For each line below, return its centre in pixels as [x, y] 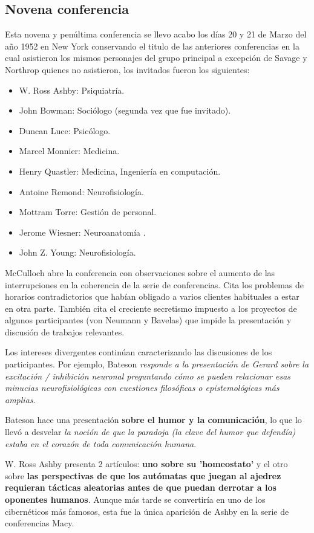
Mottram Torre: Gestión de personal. [88, 212]
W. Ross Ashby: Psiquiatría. [72, 90]
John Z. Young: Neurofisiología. [77, 252]
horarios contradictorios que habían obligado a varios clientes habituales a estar [152, 296]
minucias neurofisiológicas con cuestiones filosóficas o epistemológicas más [142, 388]
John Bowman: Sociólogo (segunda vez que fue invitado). [125, 110]
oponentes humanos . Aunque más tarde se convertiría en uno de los [135, 499]
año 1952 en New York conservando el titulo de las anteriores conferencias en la [152, 46]
